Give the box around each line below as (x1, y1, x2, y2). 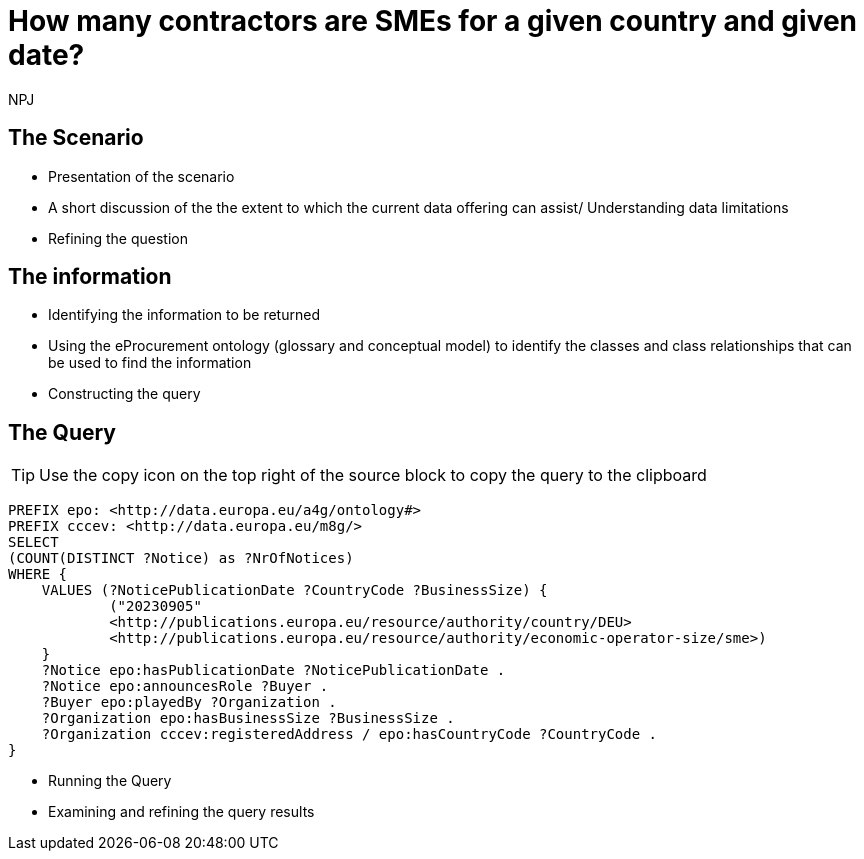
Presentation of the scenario (48, 167, 235, 185)
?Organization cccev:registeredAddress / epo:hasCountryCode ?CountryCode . (41, 726, 658, 743)
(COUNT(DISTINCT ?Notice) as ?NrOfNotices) (8, 550, 354, 567)
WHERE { (8, 566, 68, 583)
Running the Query (48, 772, 172, 790)
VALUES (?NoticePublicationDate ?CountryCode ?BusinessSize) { (41, 582, 548, 599)
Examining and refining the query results (48, 803, 315, 821)
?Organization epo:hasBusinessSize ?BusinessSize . (41, 710, 455, 727)
